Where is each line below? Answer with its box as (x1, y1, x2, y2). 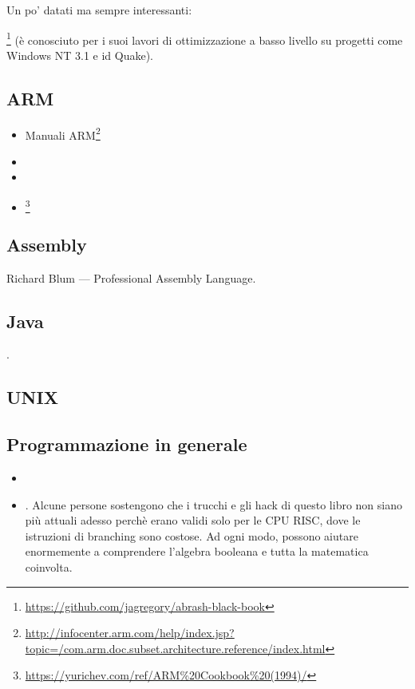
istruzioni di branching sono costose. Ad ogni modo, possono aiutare (25, 527, 358, 544)
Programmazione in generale (6, 432, 247, 457)
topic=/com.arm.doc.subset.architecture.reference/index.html (25, 640, 326, 656)
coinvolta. (25, 558, 73, 575)
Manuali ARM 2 (25, 124, 101, 143)
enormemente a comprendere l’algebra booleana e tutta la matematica (25, 543, 369, 560)
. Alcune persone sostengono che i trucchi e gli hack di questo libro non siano (25, 496, 403, 513)
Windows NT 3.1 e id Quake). (6, 46, 154, 63)
